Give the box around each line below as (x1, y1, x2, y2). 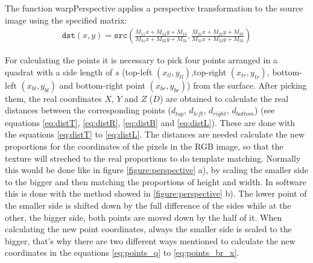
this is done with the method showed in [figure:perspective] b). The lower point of (5, 187, 307, 200)
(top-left (122, 65, 153, 78)
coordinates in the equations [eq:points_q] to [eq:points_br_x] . (5, 246, 239, 259)
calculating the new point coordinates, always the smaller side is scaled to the (5, 223, 292, 235)
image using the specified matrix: (5, 13, 127, 26)
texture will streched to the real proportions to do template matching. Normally (5, 151, 301, 164)
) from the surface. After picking (187, 78, 307, 91)
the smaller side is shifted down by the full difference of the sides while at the (5, 199, 291, 212)
